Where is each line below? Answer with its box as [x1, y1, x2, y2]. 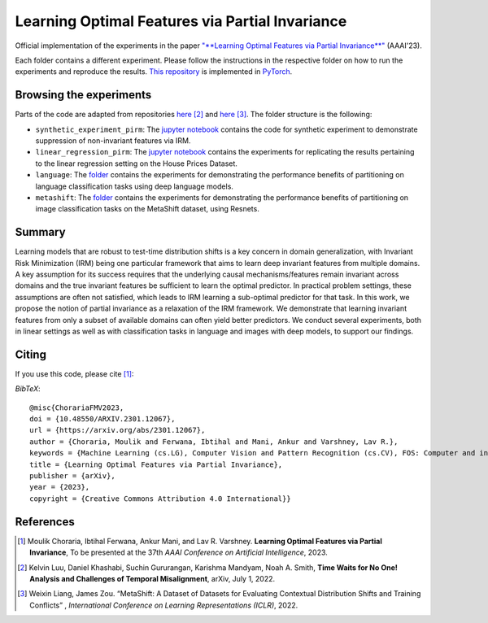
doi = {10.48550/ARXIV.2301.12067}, [29, 415, 176, 424]
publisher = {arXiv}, [29, 472, 115, 481]
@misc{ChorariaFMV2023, [29, 403, 124, 412]
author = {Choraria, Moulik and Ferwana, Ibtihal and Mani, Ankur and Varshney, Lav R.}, [29, 437, 399, 447]
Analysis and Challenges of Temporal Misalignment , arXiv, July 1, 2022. [29, 573, 276, 583]
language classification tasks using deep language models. [35, 181, 233, 191]
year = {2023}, [29, 482, 90, 492]
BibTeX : [15, 384, 41, 394]
